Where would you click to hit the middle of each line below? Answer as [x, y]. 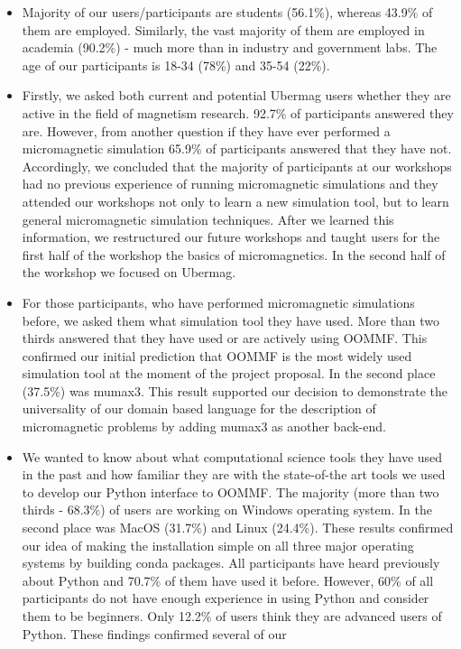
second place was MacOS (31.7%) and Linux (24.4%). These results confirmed [238, 528]
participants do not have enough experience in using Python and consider [226, 598]
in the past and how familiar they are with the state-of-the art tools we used [234, 474]
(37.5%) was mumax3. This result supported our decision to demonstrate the [235, 390]
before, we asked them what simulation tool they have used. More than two [231, 320]
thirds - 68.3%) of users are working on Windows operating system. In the [227, 510]
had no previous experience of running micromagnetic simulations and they [230, 184]
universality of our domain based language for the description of [199, 408]
